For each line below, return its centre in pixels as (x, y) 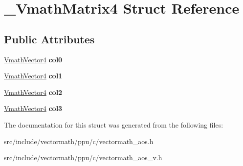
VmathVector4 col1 (33, 76)
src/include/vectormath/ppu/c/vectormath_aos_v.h (83, 157)
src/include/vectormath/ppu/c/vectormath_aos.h (79, 141)
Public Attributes (49, 39)
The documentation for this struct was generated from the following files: (114, 124)
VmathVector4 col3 (33, 108)
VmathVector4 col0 (33, 59)
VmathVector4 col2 (33, 92)
